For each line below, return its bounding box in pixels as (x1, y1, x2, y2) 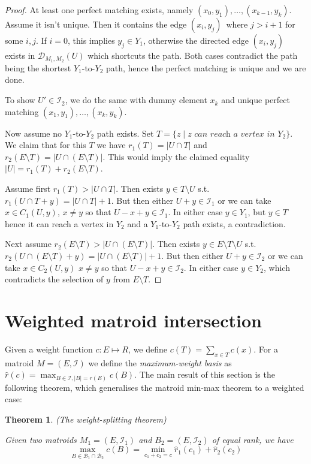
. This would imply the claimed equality (102, 150, 250, 162)
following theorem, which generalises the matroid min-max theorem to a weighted (5, 381, 304, 393)
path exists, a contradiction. (183, 217, 286, 230)
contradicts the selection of (5, 273, 104, 285)
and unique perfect (221, 94, 290, 106)
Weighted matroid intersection (5, 308, 262, 332)
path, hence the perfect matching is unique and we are (106, 61, 306, 74)
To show (5, 94, 35, 106)
